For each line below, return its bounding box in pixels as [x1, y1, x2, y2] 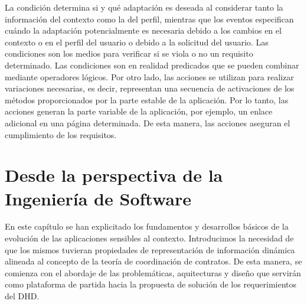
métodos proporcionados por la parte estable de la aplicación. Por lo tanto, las [5, 93, 289, 106]
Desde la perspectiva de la [5, 163, 223, 187]
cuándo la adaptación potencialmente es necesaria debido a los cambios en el [5, 24, 282, 37]
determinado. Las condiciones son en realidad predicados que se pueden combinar [5, 58, 299, 71]
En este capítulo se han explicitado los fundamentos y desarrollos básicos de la [5, 220, 289, 233]
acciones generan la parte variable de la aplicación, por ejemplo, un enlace [5, 105, 273, 117]
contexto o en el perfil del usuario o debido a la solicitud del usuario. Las [5, 35, 269, 48]
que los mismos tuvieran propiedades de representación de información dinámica [5, 243, 295, 256]
